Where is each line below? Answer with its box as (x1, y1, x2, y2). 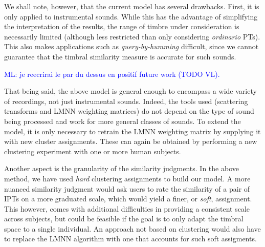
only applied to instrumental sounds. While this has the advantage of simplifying (4, 11, 258, 22)
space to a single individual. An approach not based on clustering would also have (4, 223, 261, 234)
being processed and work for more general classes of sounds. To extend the (4, 115, 241, 126)
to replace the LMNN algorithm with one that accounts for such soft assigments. (4, 233, 257, 244)
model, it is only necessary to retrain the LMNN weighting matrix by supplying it (4, 126, 261, 136)
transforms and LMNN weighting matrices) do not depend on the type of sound (4, 106, 254, 116)
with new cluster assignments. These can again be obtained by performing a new (4, 136, 257, 147)
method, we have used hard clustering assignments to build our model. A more (4, 173, 251, 183)
